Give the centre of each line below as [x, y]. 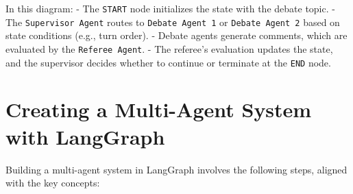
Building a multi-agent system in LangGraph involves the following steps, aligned [176, 169]
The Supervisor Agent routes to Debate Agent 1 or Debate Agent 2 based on [173, 22]
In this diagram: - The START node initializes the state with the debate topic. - [170, 8]
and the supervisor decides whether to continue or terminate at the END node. [168, 62]
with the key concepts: [53, 183]
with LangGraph [85, 136]
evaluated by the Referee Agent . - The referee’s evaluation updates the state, [169, 48]
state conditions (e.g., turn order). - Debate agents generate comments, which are [176, 35]
